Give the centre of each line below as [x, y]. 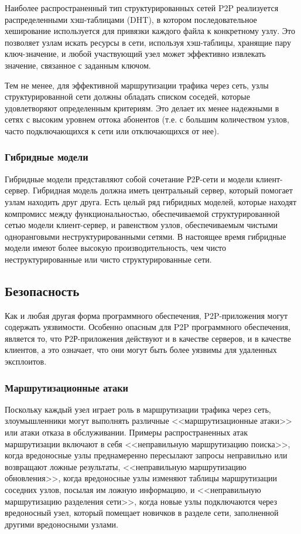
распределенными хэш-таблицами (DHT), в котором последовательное [131, 19]
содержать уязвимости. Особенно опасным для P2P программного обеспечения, [148, 327]
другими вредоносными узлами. [61, 524]
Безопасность [42, 290]
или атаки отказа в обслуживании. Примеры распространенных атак [126, 432]
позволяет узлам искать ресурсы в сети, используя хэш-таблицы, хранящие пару [148, 42]
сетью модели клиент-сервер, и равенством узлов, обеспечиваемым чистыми [141, 225]
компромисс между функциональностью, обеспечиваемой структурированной [142, 213]
